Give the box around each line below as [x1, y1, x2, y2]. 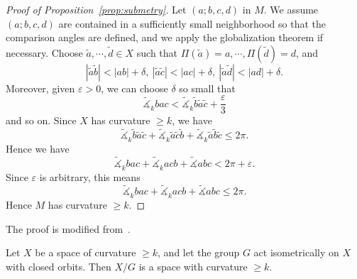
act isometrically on [253, 245, 339, 260]
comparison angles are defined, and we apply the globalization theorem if [6, 30, 324, 45]
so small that [179, 80, 236, 95]
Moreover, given [6, 80, 75, 95]
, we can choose [101, 80, 168, 95]
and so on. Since [6, 113, 77, 128]
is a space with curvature [138, 259, 248, 274]
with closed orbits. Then [6, 259, 111, 274]
